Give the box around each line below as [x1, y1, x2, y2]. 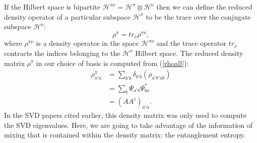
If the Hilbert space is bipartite [4, 2, 100, 12]
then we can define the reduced [156, 2, 252, 12]
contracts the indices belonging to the [4, 47, 120, 58]
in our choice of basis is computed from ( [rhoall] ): [36, 57, 189, 68]
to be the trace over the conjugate [146, 11, 251, 22]
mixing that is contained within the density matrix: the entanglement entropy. [4, 129, 245, 140]
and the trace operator [156, 38, 226, 48]
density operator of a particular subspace [4, 11, 131, 22]
